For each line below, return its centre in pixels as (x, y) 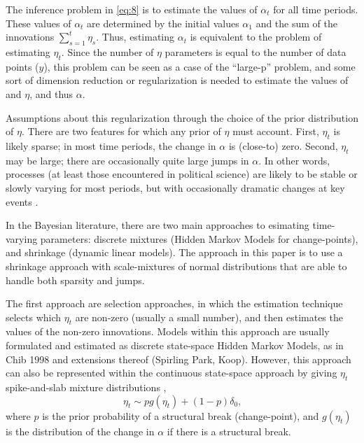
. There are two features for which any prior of (121, 131)
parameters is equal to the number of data (255, 51)
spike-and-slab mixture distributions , (86, 387)
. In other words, (294, 160)
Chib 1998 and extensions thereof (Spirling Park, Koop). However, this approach (178, 359)
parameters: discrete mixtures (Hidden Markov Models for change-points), (199, 238)
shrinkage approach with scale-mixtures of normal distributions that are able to (176, 266)
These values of (38, 23)
